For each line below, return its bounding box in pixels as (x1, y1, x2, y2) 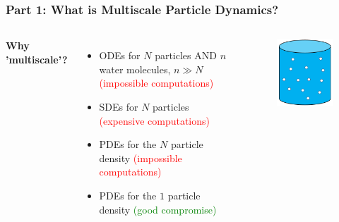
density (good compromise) (99, 202, 217, 216)
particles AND (155, 48, 217, 63)
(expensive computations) (99, 113, 210, 128)
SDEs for (99, 99, 138, 113)
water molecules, (99, 61, 171, 76)
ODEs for (99, 48, 141, 63)
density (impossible (99, 150, 182, 165)
